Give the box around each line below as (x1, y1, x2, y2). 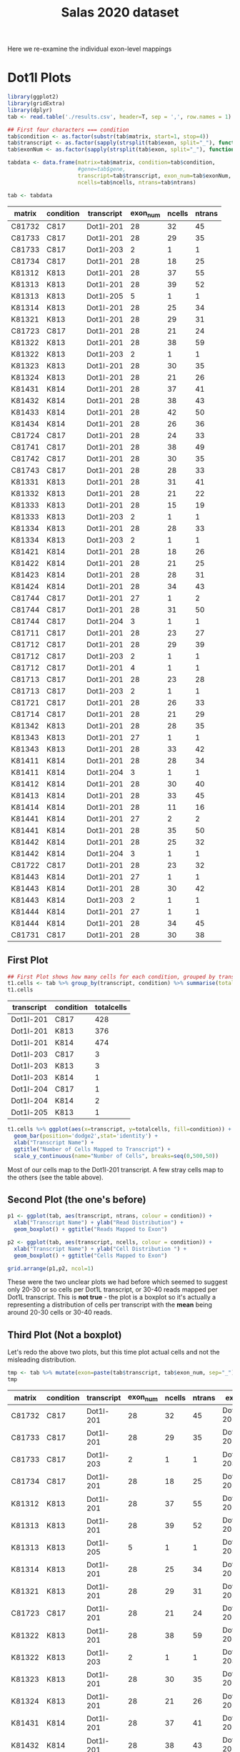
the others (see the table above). (7, 1173, 104, 1182)
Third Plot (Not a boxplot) (7, 1329, 122, 1341)
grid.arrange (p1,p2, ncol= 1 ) (7, 1264, 94, 1272)
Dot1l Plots (7, 69, 71, 86)
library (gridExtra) (7, 100, 66, 107)
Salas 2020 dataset (61, 4, 179, 21)
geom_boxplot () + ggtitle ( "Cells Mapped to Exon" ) (14, 1252, 168, 1259)
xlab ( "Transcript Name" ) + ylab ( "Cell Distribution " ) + (14, 1245, 187, 1252)
